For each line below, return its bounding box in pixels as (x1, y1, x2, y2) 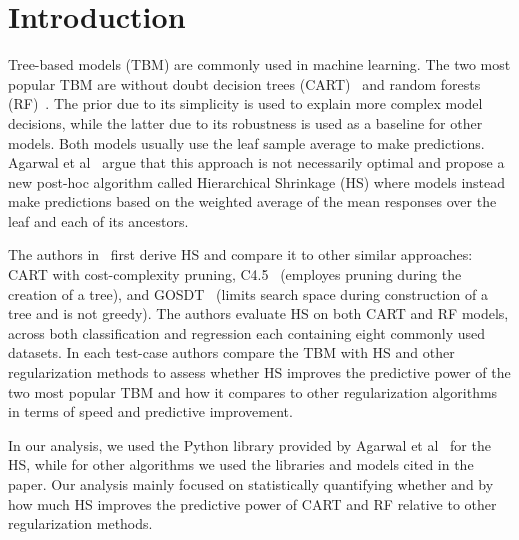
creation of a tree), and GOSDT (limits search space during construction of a (8, 283, 488, 304)
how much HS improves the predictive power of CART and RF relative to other (8, 493, 497, 514)
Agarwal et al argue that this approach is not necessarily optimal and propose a (8, 152, 505, 173)
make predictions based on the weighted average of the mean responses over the (8, 191, 497, 212)
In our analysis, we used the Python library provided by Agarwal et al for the (8, 434, 491, 455)
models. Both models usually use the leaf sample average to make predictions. (8, 132, 485, 153)
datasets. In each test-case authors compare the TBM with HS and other (8, 342, 455, 363)
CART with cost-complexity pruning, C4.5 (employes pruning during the (8, 264, 462, 285)
